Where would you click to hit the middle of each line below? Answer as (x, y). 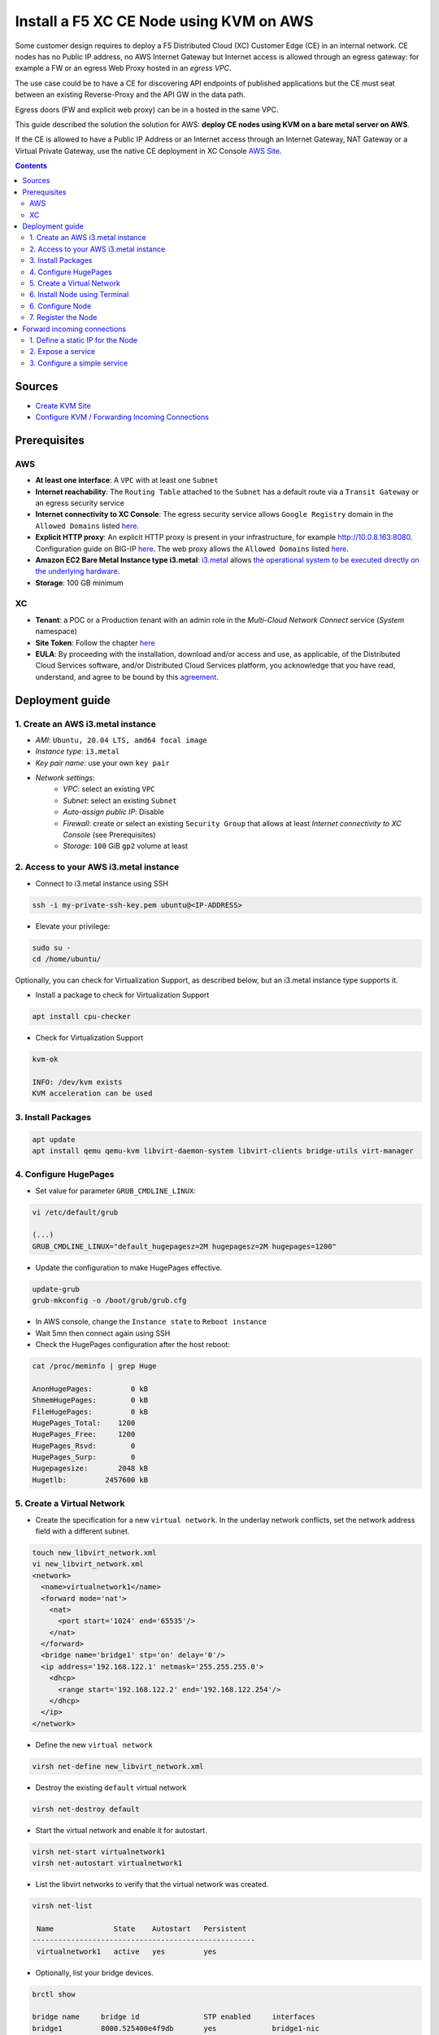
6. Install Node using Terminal (79, 295)
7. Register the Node (63, 317)
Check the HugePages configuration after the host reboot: (133, 1344)
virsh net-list (62, 1906)
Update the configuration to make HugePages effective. (129, 1267)
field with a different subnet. (83, 1531)
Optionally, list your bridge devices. (94, 1972)
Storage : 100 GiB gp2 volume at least (126, 846)
